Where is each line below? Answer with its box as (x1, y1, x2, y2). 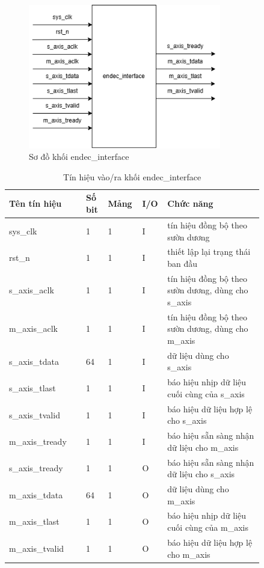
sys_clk (9, 224, 37, 237)
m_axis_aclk (9, 322, 58, 335)
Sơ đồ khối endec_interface (29, 150, 129, 163)
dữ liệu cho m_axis (167, 441, 239, 453)
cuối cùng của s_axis (167, 387, 245, 400)
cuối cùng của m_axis (167, 521, 248, 534)
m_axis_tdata (9, 488, 63, 501)
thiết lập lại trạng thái (167, 245, 251, 258)
